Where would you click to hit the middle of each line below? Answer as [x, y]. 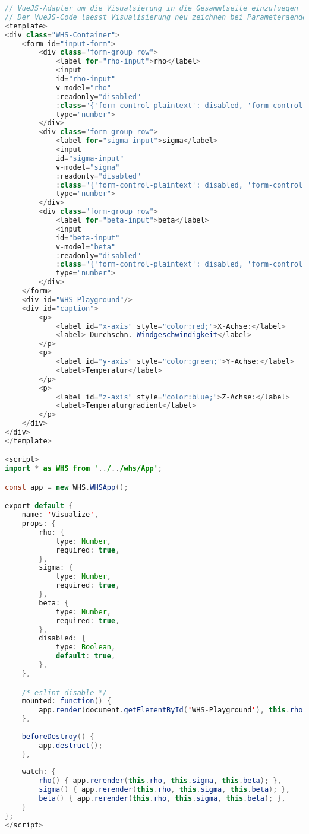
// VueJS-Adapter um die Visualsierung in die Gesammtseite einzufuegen [152, 8]
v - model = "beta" [86, 247]
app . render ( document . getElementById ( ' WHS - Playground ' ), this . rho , [173, 710]
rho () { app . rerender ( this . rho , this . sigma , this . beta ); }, [160, 781]
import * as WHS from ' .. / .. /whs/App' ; [83, 469]
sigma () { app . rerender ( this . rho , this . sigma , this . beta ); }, [164, 790]
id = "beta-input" [88, 238]
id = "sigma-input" [90, 158]
